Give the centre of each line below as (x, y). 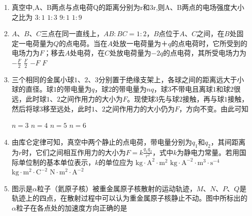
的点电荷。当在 (83, 43)
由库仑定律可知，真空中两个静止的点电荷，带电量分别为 (102, 141)
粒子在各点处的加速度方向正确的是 (72, 208)
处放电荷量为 (130, 53)
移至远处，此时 (67, 108)
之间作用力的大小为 (91, 98)
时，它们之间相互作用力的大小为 (74, 152)
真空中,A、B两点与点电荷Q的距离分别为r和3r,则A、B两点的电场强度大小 (128, 7)
